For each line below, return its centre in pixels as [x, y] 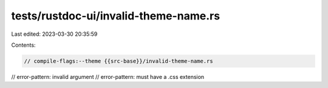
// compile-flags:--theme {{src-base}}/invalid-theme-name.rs [118, 61]
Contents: [23, 45]
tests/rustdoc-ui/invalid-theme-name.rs [116, 16]
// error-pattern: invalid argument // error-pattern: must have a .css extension [108, 76]
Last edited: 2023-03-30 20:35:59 [54, 34]
